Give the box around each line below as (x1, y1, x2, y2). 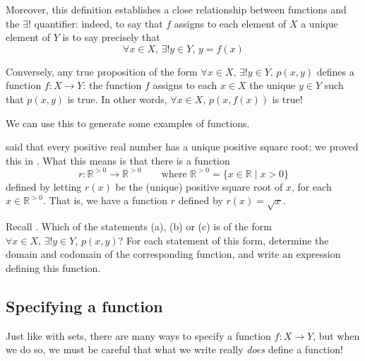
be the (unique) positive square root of (115, 179, 283, 194)
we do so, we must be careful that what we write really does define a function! (6, 342, 343, 357)
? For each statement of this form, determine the (118, 232, 329, 247)
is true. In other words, (67, 91, 167, 106)
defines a (316, 64, 354, 78)
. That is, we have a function (42, 193, 168, 208)
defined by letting (6, 179, 82, 194)
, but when (313, 328, 360, 343)
